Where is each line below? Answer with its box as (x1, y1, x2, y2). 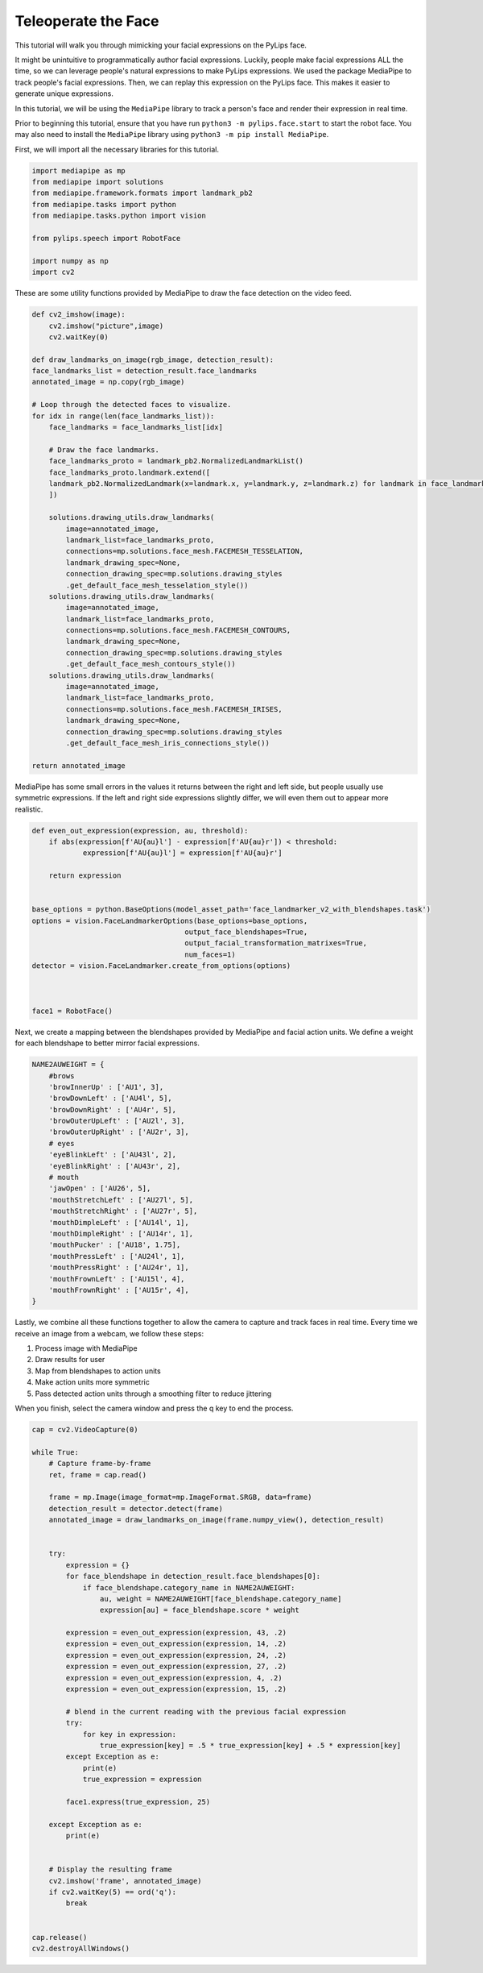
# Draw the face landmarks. (48, 445, 160, 455)
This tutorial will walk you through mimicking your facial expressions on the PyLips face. (14, 40, 308, 50)
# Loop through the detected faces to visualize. (31, 400, 232, 409)
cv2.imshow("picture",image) (48, 321, 164, 330)
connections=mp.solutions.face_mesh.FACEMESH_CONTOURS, (65, 625, 291, 635)
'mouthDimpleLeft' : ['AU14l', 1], (48, 1218, 189, 1227)
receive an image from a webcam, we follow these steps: (14, 1328, 204, 1338)
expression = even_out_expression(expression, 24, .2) (65, 1651, 287, 1659)
